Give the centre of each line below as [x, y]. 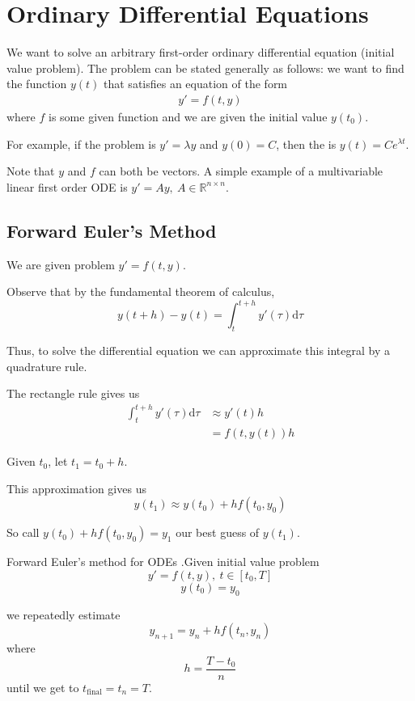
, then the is [306, 144]
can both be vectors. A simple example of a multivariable [241, 171]
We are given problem [61, 264]
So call [23, 532]
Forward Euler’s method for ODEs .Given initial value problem [163, 562]
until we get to [43, 687]
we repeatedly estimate [64, 614]
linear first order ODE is [67, 186]
